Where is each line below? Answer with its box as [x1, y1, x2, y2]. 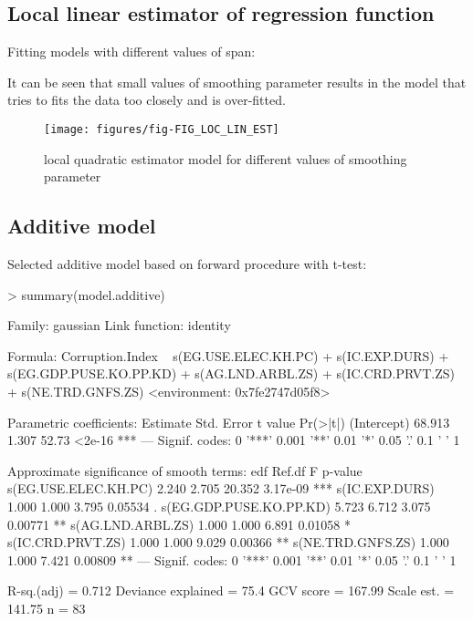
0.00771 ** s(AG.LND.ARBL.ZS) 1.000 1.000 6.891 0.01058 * [7, 514, 352, 533]
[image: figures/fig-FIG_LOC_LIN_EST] [44, 122, 279, 136]
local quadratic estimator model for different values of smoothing [44, 149, 407, 168]
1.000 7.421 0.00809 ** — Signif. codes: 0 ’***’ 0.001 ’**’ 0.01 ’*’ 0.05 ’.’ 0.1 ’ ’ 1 [7, 550, 457, 569]
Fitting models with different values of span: [7, 42, 256, 61]
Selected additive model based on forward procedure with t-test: [7, 254, 367, 274]
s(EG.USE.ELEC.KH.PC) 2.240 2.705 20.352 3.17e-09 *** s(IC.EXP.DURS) [7, 479, 435, 498]
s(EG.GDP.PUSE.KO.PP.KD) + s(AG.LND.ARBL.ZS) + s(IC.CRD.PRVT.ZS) [7, 364, 456, 383]
